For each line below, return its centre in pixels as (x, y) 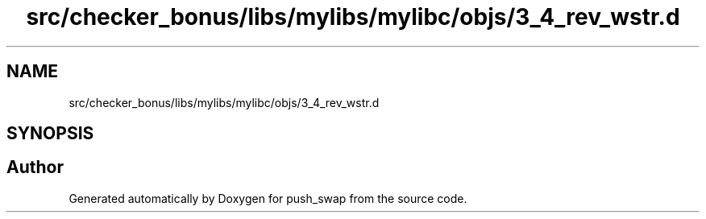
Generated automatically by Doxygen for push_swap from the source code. (268, 198)
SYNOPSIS (50, 134)
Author (35, 167)
